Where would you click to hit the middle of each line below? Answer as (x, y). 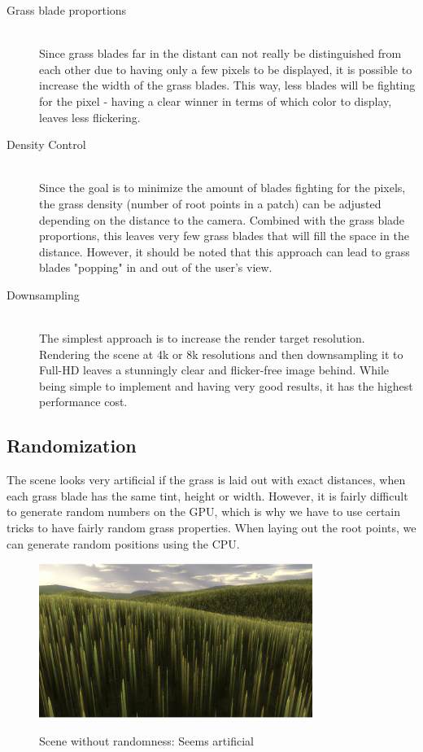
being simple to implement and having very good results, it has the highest (226, 385)
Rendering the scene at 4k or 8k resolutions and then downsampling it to (221, 354)
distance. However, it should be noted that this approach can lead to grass (225, 251)
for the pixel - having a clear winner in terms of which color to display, (216, 101)
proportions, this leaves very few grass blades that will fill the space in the (224, 236)
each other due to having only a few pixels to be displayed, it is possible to (226, 69)
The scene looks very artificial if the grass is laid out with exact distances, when (206, 480)
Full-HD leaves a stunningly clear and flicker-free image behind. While (214, 370)
